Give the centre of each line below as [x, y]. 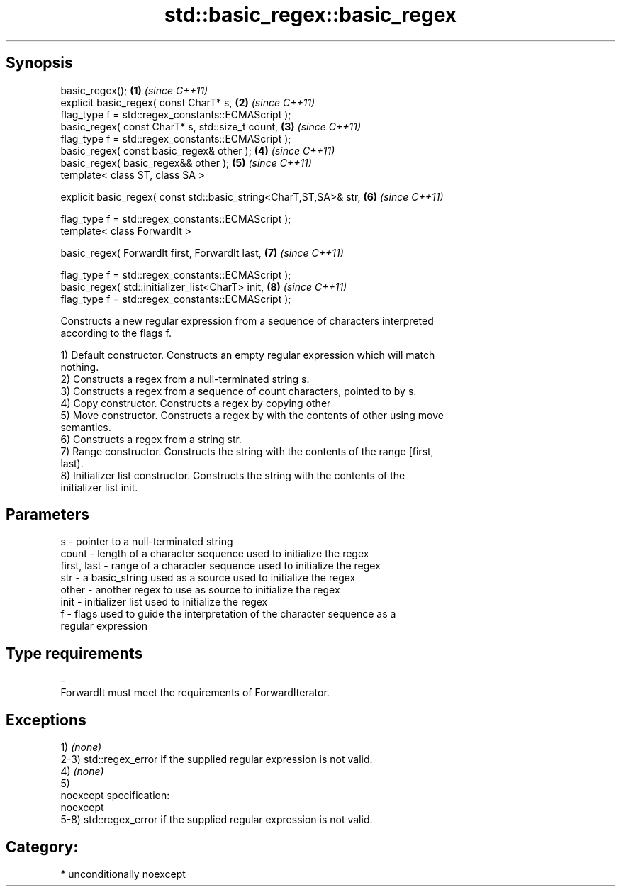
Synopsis [39, 63]
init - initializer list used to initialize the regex [164, 602]
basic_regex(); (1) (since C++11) [134, 90]
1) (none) [81, 747]
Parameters [47, 515]
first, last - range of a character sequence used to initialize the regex [220, 566]
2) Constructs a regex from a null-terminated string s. [185, 379]
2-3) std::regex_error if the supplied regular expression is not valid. [217, 759]
